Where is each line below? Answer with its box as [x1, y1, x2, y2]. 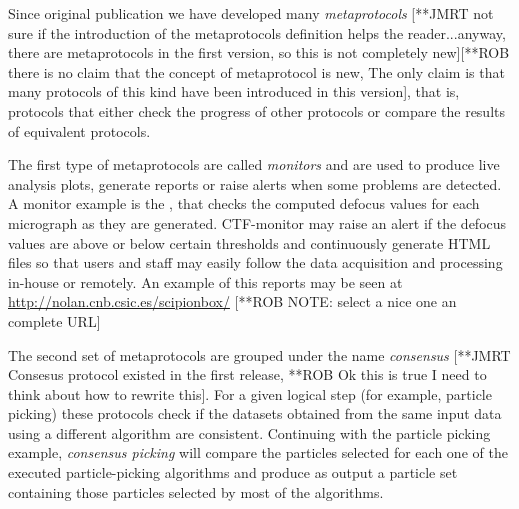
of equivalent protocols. [8, 120, 151, 141]
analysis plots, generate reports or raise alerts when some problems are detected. [8, 173, 502, 194]
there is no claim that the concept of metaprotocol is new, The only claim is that [8, 61, 505, 82]
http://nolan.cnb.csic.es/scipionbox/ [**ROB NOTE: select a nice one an [8, 291, 457, 312]
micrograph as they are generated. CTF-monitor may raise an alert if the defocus [8, 212, 507, 233]
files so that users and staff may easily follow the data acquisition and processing [8, 252, 503, 273]
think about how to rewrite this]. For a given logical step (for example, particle [8, 383, 492, 404]
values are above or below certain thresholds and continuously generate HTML [8, 232, 491, 253]
